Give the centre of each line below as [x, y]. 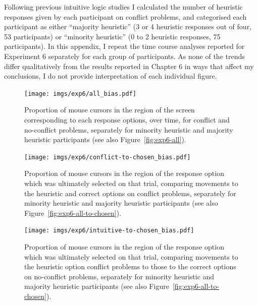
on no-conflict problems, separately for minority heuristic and [119, 276]
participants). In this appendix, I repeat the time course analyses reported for [124, 46]
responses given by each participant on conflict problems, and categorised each [125, 16]
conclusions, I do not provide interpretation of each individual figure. [111, 76]
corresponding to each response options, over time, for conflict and [127, 119]
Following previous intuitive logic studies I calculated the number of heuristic [123, 7]
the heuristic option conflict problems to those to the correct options [130, 266]
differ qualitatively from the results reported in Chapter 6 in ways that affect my [129, 66]
